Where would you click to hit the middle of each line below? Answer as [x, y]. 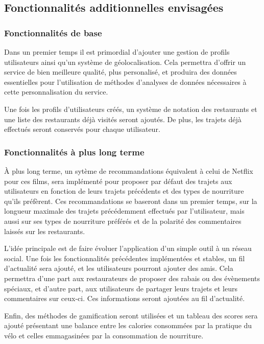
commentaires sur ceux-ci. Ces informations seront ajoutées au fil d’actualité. [125, 298]
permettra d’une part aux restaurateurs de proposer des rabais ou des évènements [132, 278]
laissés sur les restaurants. [45, 231]
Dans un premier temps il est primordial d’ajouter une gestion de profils [117, 52]
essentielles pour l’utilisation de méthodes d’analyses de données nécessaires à [125, 82]
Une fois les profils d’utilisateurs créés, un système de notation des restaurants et [131, 109]
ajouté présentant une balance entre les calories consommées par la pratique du [128, 325]
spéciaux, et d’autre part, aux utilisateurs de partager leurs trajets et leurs [121, 288]
